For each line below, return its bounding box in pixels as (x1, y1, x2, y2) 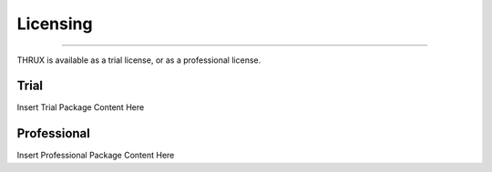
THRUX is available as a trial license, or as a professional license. (16, 55, 261, 66)
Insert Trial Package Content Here (16, 102, 145, 113)
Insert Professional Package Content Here (16, 150, 175, 161)
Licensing (16, 14, 93, 34)
